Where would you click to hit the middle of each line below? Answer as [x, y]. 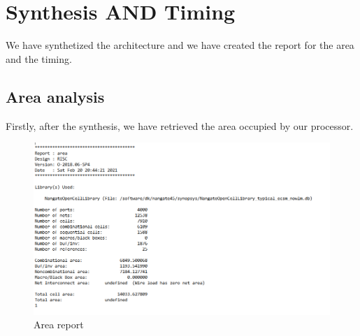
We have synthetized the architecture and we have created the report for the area [180, 45]
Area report [59, 324]
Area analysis [55, 96]
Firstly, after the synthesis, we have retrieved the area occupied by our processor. [180, 125]
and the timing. [39, 58]
